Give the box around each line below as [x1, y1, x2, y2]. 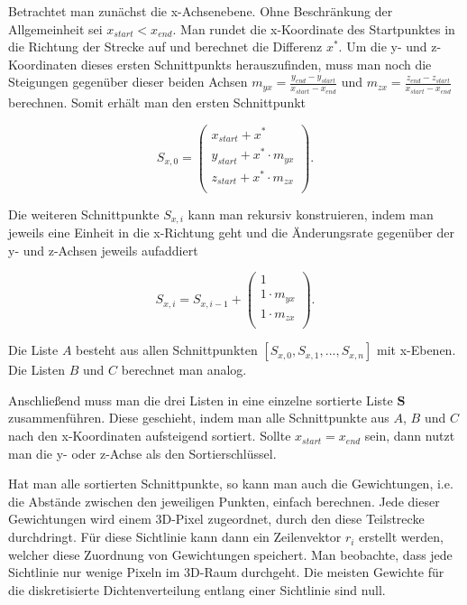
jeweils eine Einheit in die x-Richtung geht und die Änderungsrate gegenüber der [8, 223, 454, 242]
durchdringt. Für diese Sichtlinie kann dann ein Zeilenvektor [8, 527, 342, 546]
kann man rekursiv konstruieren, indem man [188, 204, 434, 223]
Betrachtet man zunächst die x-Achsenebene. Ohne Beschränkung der [8, 2, 393, 20]
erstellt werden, [359, 527, 444, 546]
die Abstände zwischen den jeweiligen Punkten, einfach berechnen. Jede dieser [8, 491, 440, 510]
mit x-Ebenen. [376, 340, 456, 359]
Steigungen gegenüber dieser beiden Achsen [8, 72, 248, 91]
